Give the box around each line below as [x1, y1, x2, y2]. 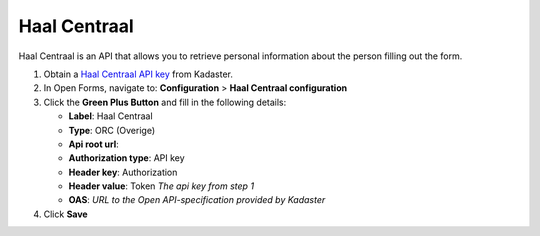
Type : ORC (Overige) [68, 124, 155, 136]
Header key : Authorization [68, 166, 178, 178]
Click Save [43, 208, 89, 220]
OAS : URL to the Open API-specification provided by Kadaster [68, 194, 326, 206]
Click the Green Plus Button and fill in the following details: [43, 96, 287, 108]
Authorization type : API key [68, 152, 185, 164]
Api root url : [68, 138, 119, 150]
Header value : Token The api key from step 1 [68, 180, 255, 192]
